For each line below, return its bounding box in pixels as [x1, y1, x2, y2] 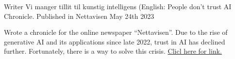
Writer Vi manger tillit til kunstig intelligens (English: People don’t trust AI [4, 1, 232, 11]
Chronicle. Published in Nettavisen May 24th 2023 [4, 11, 154, 21]
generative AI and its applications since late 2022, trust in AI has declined [4, 36, 225, 46]
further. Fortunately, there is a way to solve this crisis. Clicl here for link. [4, 46, 222, 56]
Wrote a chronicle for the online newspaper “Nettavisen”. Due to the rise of [4, 27, 228, 37]
